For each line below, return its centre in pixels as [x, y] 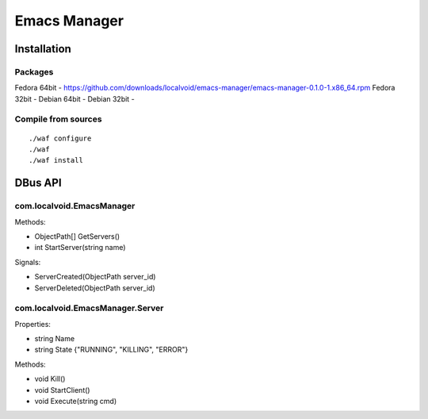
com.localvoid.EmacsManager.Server [89, 308]
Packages [34, 71]
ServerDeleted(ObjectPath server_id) [95, 288]
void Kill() [50, 379]
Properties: [33, 324]
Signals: [28, 262]
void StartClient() [62, 390]
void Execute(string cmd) [76, 402]
